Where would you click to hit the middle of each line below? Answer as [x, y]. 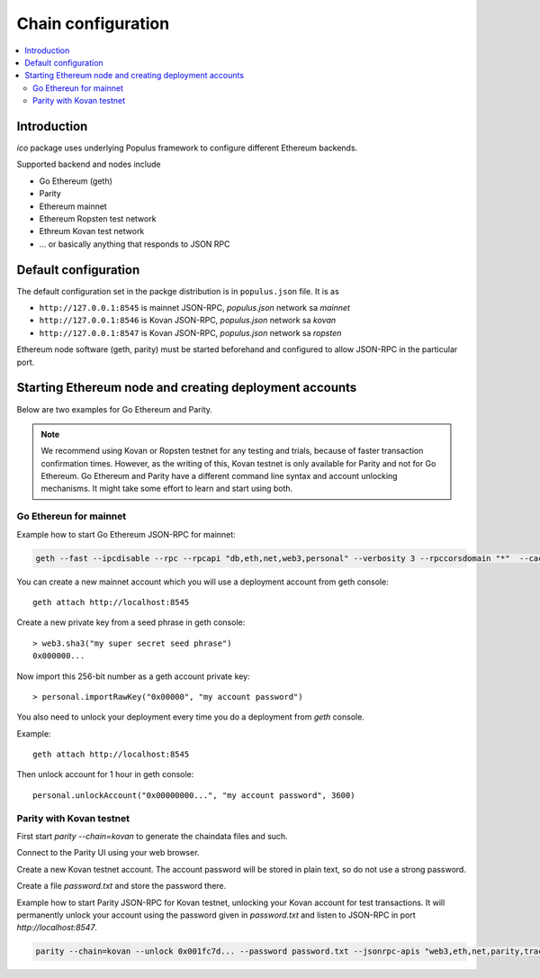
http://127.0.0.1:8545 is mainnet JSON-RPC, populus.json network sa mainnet [195, 308]
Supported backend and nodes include [89, 164]
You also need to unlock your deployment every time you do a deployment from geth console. [190, 717]
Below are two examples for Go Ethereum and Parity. [115, 409]
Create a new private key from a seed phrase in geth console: [131, 622]
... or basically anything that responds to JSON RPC [135, 244]
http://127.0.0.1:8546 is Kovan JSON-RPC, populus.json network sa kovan [188, 321]
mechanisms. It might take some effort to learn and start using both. [167, 489]
